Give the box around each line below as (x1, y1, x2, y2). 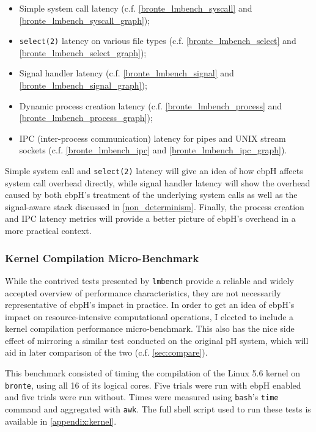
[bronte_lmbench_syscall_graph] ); (19, 13, 150, 26)
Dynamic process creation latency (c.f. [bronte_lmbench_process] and (19, 99, 282, 112)
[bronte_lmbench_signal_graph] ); (19, 79, 147, 92)
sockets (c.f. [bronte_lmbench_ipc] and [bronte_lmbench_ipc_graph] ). (19, 144, 287, 156)
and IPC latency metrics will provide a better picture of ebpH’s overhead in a (5, 212, 296, 225)
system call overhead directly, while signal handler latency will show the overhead (5, 176, 310, 189)
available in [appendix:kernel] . (5, 414, 117, 427)
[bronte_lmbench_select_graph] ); (19, 46, 147, 59)
